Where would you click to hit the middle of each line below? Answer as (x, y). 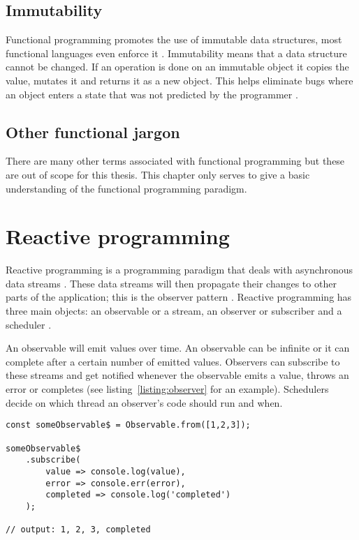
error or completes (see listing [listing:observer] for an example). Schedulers (167, 389)
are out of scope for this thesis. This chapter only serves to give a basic (158, 174)
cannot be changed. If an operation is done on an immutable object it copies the (177, 67)
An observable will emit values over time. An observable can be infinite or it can (178, 348)
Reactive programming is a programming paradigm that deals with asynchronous (179, 270)
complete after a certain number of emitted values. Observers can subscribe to (173, 361)
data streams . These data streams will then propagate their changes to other (171, 283)
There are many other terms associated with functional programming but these (175, 161)
